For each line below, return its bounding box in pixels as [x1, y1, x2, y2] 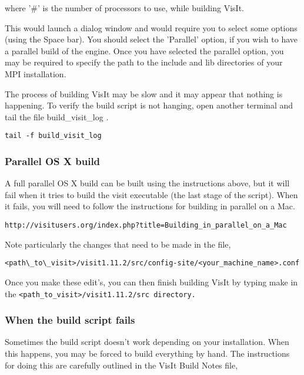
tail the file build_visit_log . [5, 110, 109, 123]
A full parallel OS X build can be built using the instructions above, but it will [5, 177, 290, 189]
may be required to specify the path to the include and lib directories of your [5, 56, 283, 68]
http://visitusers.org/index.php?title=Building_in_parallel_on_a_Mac [5, 221, 287, 229]
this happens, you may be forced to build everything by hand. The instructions [5, 347, 290, 359]
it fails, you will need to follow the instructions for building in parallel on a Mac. [5, 200, 295, 212]
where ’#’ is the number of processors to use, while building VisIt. [5, 2, 244, 14]
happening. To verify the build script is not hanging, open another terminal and [5, 99, 293, 111]
